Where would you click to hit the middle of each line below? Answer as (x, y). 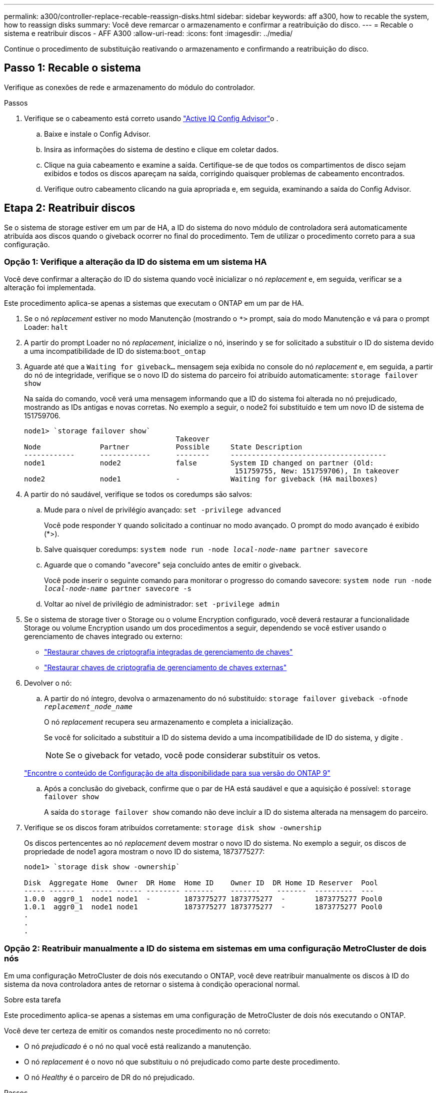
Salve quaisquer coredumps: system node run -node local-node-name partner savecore (206, 550)
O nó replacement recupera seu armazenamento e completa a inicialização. (169, 722)
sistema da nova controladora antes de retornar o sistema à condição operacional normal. (152, 984)
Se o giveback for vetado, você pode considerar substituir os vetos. (193, 755)
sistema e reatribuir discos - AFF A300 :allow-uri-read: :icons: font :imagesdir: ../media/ (148, 33)
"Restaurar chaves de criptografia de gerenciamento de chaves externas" (165, 668)
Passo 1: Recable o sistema (72, 68)
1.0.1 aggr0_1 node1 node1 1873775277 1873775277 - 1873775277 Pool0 (203, 907)
